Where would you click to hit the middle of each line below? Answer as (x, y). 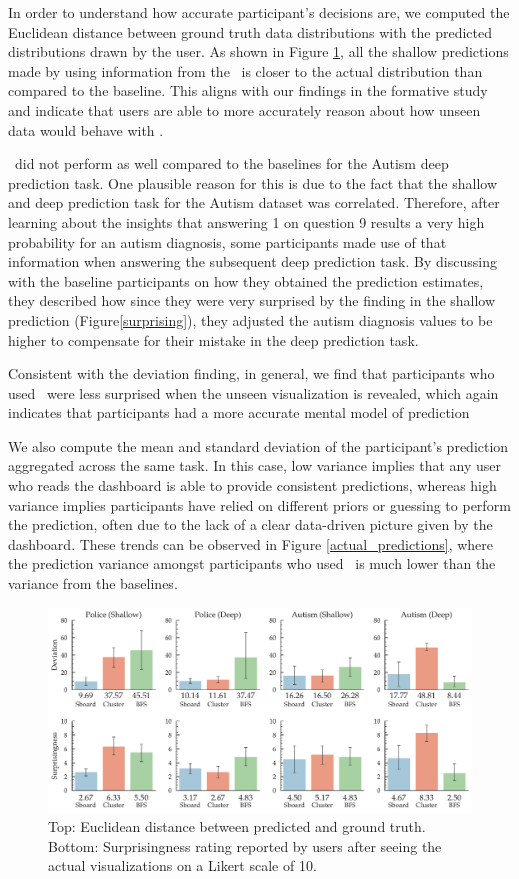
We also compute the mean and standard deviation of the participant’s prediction (258, 445)
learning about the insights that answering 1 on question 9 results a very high (246, 221)
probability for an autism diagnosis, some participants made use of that (227, 241)
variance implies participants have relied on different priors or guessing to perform (259, 504)
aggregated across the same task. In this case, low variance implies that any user (255, 465)
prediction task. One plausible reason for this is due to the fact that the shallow (253, 182)
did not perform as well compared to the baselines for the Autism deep (231, 163)
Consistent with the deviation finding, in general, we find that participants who (251, 373)
